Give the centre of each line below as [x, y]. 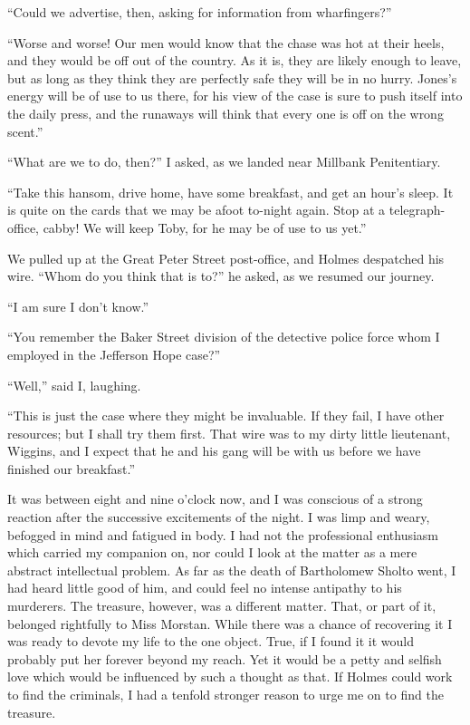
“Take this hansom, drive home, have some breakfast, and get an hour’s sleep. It [230, 192]
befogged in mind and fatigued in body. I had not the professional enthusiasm [223, 534]
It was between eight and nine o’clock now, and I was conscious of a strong [215, 499]
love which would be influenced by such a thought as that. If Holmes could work [230, 677]
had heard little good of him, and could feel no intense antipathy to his [205, 588]
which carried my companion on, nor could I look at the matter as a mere [212, 552]
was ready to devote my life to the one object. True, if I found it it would [211, 641]
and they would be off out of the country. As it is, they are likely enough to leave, [235, 60]
